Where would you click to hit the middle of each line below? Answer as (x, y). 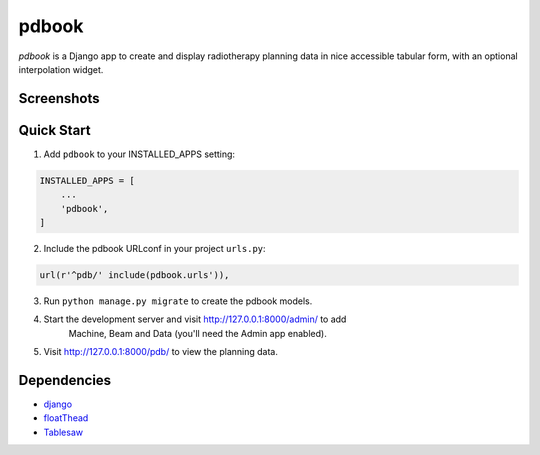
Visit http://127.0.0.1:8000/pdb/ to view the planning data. (161, 352)
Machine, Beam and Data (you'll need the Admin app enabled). (197, 333)
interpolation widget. (61, 69)
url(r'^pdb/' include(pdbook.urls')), (134, 274)
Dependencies (65, 380)
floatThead (66, 418)
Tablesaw (63, 432)
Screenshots (59, 98)
